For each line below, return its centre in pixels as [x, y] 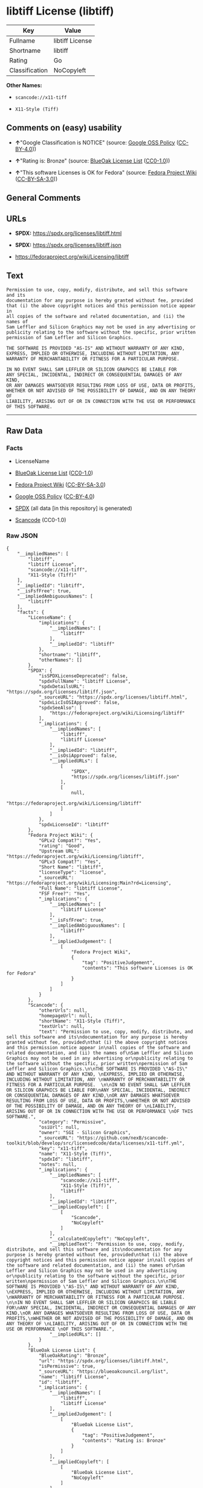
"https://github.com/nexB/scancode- [123, 1138]
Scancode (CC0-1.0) [40, 520]
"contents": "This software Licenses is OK [137, 968]
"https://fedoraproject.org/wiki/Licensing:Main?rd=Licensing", [89, 883]
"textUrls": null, [62, 1026]
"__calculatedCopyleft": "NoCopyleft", [99, 1239]
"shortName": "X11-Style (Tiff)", [82, 1021]
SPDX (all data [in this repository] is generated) [74, 509]
